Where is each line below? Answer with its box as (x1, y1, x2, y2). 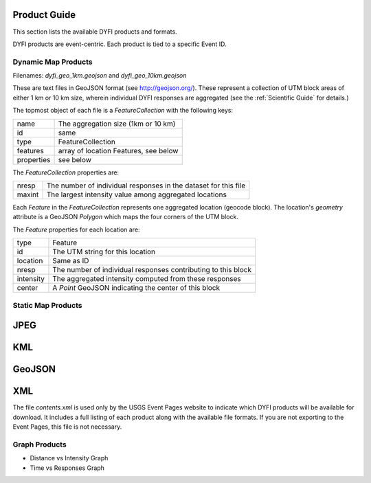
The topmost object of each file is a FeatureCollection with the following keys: (12, 106, 234, 115)
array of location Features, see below (58, 146, 179, 155)
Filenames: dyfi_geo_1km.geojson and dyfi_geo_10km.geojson (12, 71, 187, 80)
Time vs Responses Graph (30, 464, 104, 472)
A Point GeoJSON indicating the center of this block (52, 283, 220, 293)
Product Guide (12, 9, 76, 21)
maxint (16, 190, 39, 199)
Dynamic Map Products (12, 57, 93, 67)
